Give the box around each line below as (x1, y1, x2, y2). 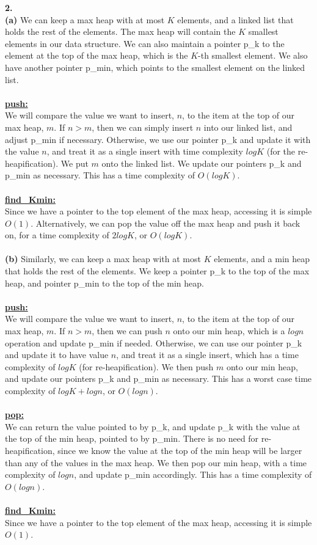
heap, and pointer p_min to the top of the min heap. (5, 276, 204, 289)
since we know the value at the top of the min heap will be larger (57, 444, 302, 456)
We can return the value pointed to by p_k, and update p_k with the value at (5, 420, 301, 433)
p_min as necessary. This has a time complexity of (5, 169, 195, 181)
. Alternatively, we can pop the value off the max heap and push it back (31, 216, 301, 229)
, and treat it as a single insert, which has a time (116, 348, 299, 361)
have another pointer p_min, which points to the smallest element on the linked (5, 60, 305, 73)
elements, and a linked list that (177, 13, 294, 26)
